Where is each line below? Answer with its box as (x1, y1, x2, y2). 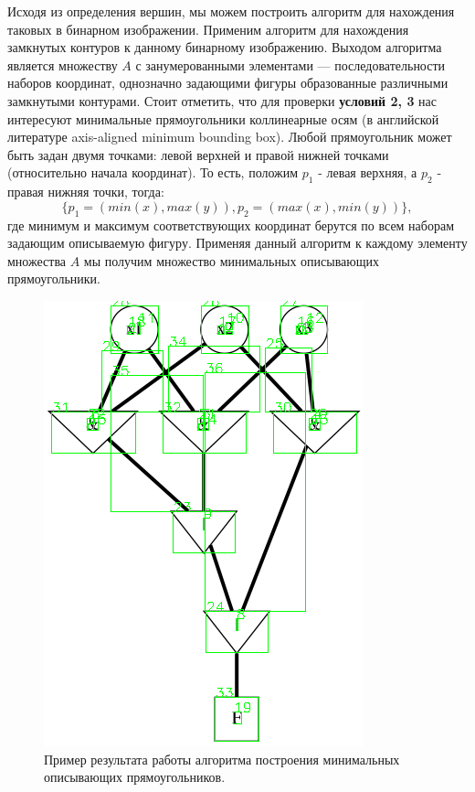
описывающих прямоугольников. (44, 767, 226, 787)
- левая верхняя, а (318, 163, 417, 182)
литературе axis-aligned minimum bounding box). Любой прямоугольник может (7, 127, 452, 146)
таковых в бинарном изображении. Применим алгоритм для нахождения (7, 19, 409, 38)
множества (7, 251, 67, 270)
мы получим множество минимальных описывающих (83, 251, 380, 270)
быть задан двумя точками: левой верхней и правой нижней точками (7, 144, 389, 164)
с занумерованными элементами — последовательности (135, 55, 446, 74)
